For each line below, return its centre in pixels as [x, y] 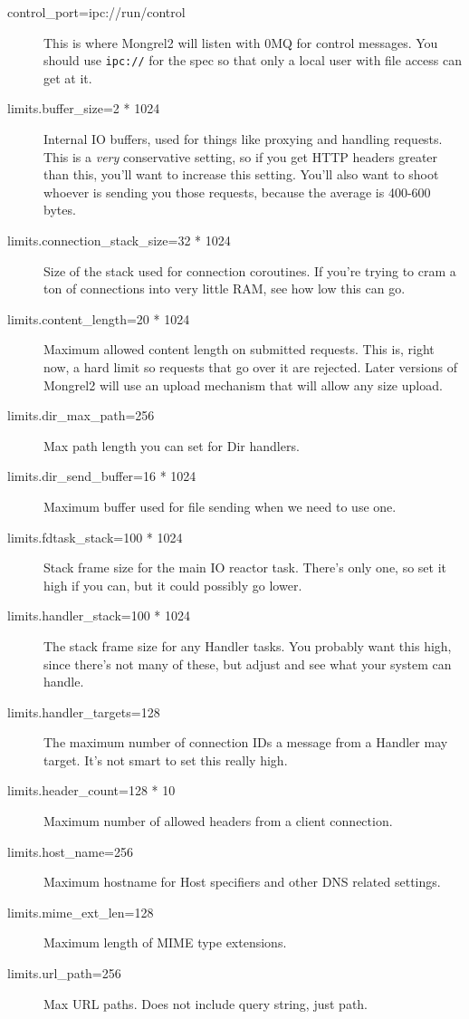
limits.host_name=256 [70, 851]
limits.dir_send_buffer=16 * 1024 [102, 476]
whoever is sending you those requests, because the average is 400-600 [237, 192]
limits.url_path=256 [64, 973]
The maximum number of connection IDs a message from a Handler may [246, 742]
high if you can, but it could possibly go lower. [173, 585]
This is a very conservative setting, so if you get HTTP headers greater [241, 156]
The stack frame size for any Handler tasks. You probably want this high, [248, 645]
